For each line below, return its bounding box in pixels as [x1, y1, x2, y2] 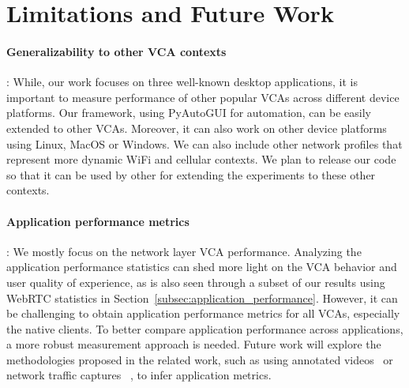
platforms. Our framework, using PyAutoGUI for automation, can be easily [6, 104, 371, 121]
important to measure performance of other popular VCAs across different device [6, 89, 400, 105]
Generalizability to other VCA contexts [6, 43, 227, 59]
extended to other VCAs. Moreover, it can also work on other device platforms [6, 119, 387, 136]
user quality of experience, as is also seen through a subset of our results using [6, 273, 385, 290]
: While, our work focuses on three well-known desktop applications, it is [6, 73, 358, 90]
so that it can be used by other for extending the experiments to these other [6, 166, 376, 183]
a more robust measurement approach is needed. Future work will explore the [6, 336, 381, 352]
